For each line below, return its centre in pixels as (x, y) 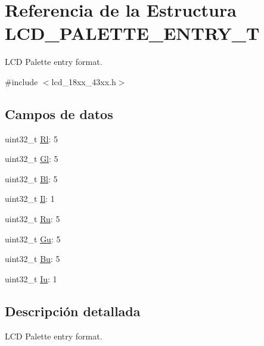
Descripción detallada (73, 311)
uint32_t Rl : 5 (31, 138)
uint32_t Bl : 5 (31, 178)
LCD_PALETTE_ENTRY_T (132, 33)
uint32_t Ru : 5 (32, 219)
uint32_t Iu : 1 (31, 278)
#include (21, 81)
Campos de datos (59, 113)
